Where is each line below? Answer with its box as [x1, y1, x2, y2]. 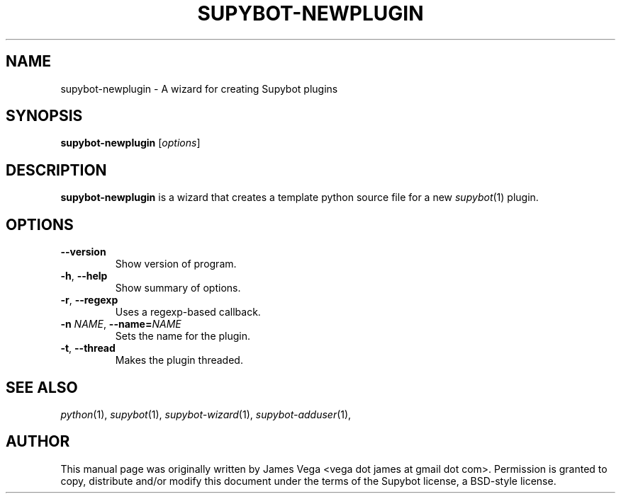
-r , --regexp [60, 294, 118, 306]
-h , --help [60, 270, 108, 282]
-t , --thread [60, 342, 116, 355]
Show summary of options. [115, 282, 241, 294]
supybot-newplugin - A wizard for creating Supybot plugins [60, 82, 338, 95]
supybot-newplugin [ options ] [60, 137, 201, 149]
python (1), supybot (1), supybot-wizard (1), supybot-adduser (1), [60, 408, 352, 420]
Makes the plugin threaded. [115, 354, 243, 367]
